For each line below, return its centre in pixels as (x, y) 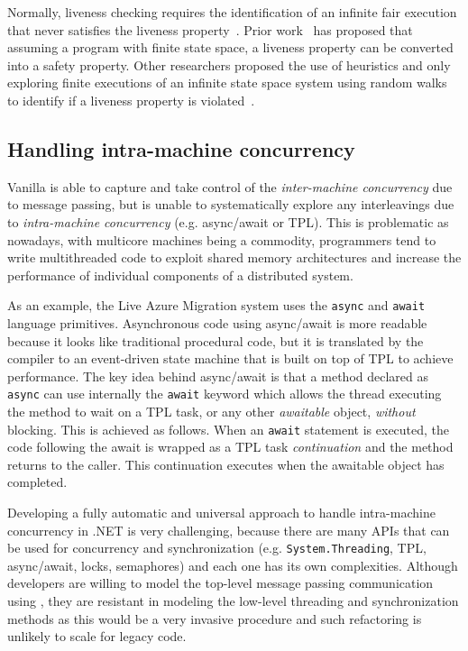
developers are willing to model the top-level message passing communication (220, 583)
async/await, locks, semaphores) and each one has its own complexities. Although (233, 565)
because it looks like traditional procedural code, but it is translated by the (216, 340)
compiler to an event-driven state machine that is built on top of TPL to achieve (230, 358)
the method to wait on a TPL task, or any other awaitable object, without (211, 412)
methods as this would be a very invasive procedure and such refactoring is (215, 618)
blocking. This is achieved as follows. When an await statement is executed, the (229, 429)
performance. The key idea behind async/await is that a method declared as (218, 376)
